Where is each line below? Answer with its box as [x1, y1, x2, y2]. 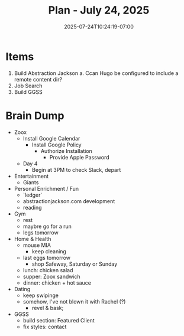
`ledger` [22, 191, 43, 198]
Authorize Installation [40, 147, 93, 154]
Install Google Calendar [22, 135, 80, 142]
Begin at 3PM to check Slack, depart [31, 166, 121, 173]
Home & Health [14, 235, 51, 242]
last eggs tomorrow [22, 254, 71, 261]
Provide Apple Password [49, 154, 110, 161]
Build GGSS [14, 88, 43, 95]
